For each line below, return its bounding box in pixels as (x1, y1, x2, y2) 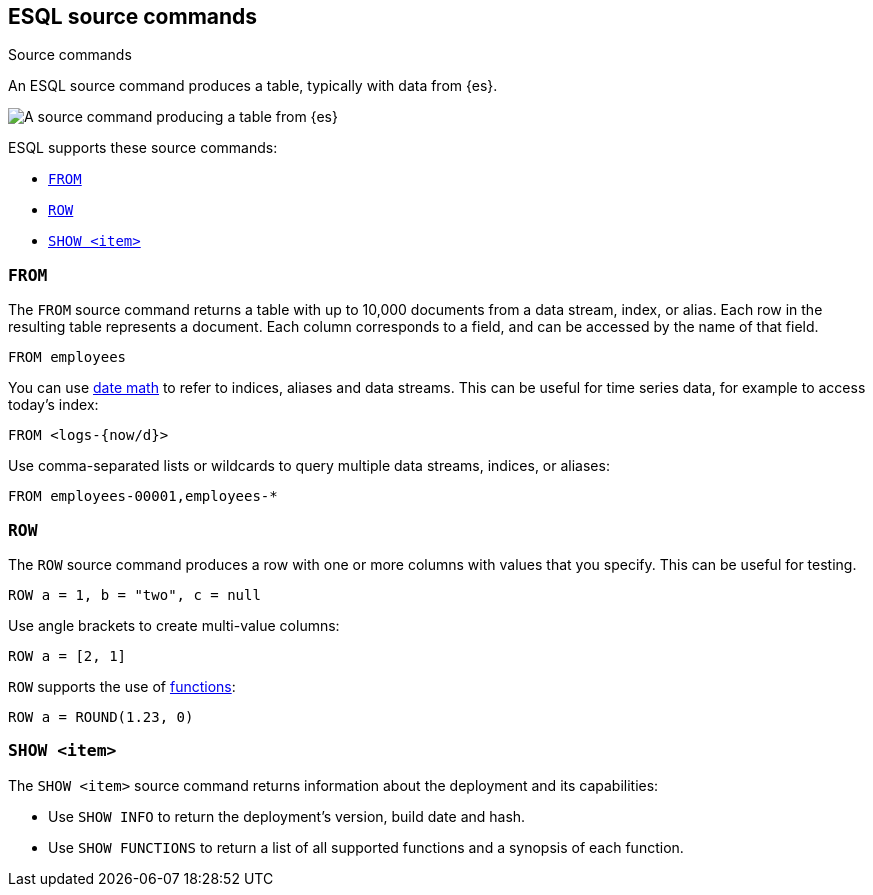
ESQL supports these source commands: (8, 139, 278, 157)
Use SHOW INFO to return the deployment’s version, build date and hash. (48, 807, 526, 825)
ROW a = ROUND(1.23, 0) (8, 708, 194, 725)
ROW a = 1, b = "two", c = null (8, 586, 261, 603)
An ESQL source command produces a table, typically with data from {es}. (8, 77, 498, 95)
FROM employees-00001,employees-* (8, 488, 278, 505)
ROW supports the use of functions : (8, 677, 236, 695)
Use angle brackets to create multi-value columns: (8, 616, 340, 634)
